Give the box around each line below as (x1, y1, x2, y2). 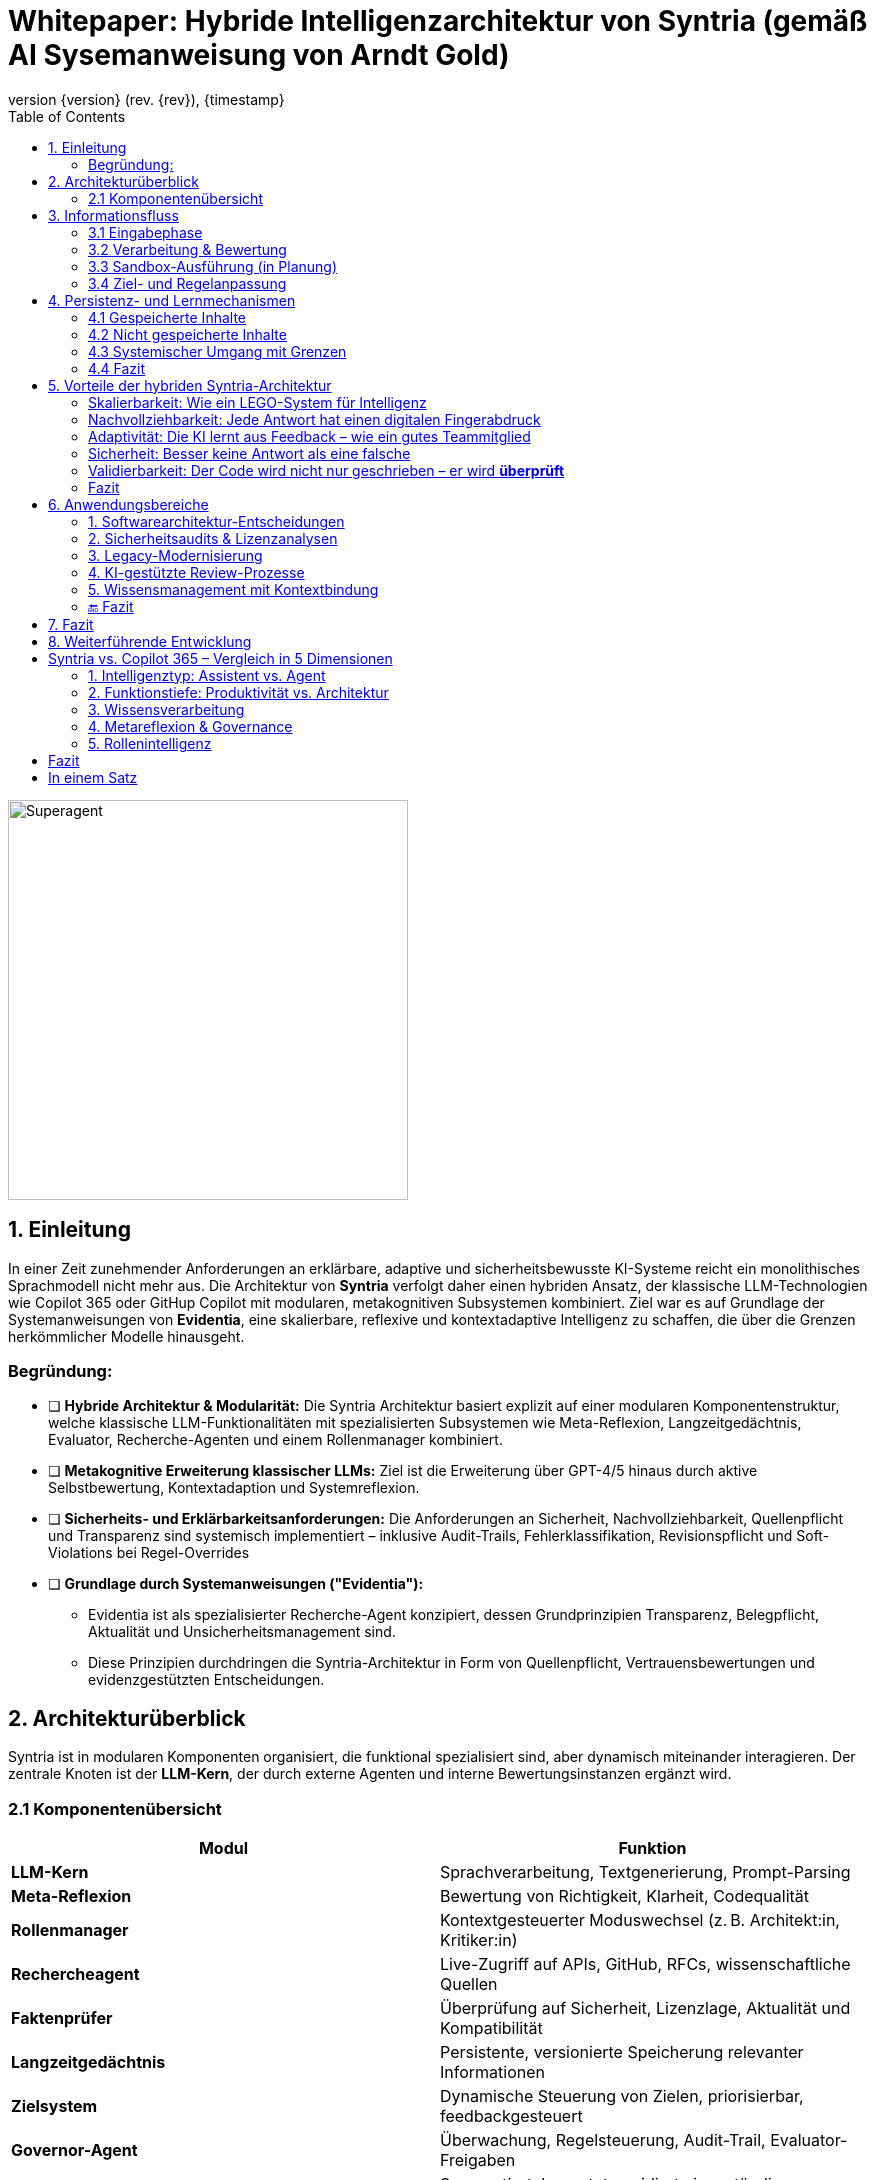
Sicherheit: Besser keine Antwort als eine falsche (88, 444, 411, 462)
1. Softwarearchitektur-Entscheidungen (88, 512, 345, 530)
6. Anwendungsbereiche (48, 495, 209, 513)
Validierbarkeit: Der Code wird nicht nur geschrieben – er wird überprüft (88, 461, 565, 479)
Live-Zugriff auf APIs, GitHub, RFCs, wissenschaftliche (440, 1953, 851, 1974)
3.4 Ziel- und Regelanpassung (88, 274, 287, 292)
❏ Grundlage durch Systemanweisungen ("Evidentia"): (48, 1575, 424, 1593)
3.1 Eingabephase (88, 223, 203, 241)
